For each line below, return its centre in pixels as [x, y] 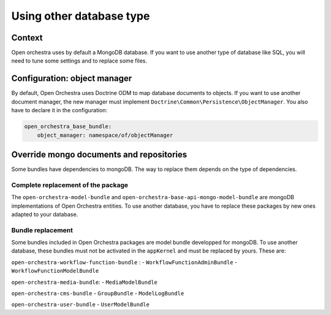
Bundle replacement [42, 230]
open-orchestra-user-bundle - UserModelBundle [80, 305]
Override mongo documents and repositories [99, 154]
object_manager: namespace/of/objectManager [105, 135]
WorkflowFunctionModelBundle [55, 271]
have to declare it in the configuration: [59, 110]
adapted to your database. [45, 214]
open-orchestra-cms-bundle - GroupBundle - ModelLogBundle [98, 294]
